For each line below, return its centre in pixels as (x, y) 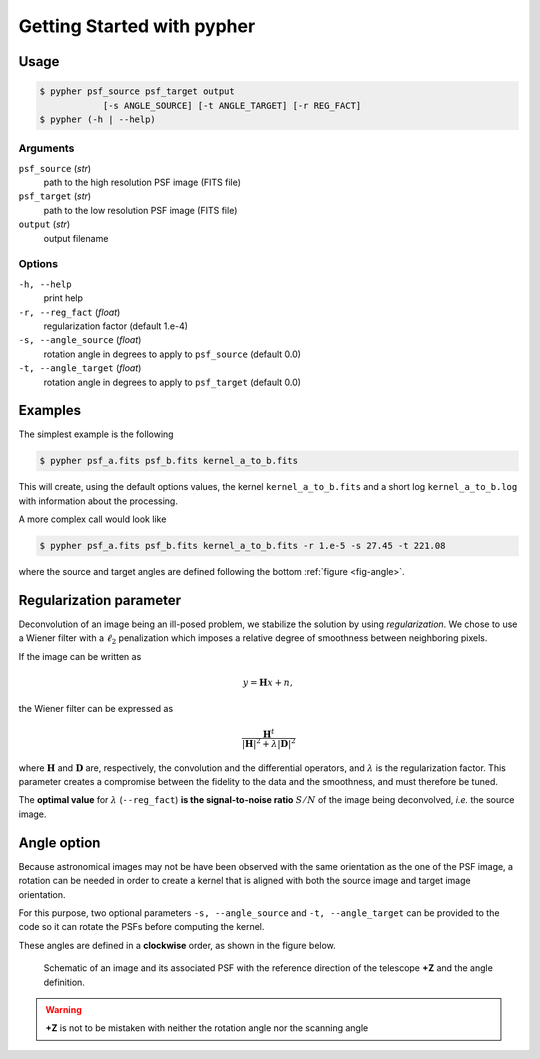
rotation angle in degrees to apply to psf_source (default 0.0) (172, 354)
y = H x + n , (268, 682)
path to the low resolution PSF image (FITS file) (140, 210)
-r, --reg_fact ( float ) (69, 312)
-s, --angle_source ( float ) (80, 340)
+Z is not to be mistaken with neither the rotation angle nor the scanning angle (207, 1028)
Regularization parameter (100, 600)
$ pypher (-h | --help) (98, 119)
